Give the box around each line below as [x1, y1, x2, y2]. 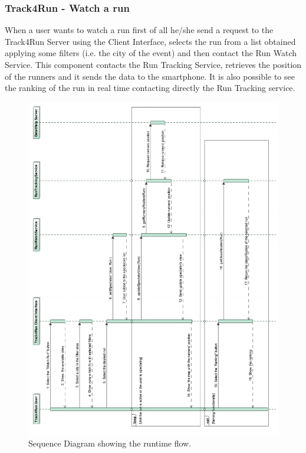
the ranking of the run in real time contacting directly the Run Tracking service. [5, 82, 295, 94]
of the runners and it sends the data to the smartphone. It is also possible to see [5, 70, 295, 82]
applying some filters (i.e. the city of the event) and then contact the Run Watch [5, 47, 297, 59]
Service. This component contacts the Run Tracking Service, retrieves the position [5, 58, 302, 70]
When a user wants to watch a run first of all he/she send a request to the [5, 24, 274, 36]
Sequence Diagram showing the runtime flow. [28, 437, 192, 449]
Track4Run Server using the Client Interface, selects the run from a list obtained [5, 35, 296, 47]
